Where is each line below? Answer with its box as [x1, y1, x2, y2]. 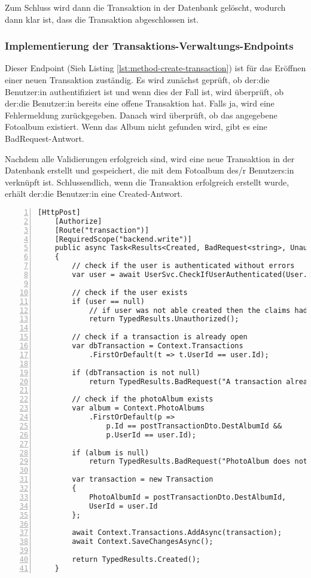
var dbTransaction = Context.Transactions [72, 342, 243, 351]
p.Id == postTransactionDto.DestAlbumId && [106, 421, 282, 430]
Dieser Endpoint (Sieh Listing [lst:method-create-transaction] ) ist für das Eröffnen [5, 62, 306, 74]
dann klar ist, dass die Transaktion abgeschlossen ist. [5, 13, 199, 25]
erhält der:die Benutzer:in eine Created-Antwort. [5, 187, 183, 200]
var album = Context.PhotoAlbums [72, 404, 205, 413]
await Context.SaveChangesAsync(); [72, 537, 214, 546]
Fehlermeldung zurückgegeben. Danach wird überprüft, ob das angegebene [5, 108, 278, 121]
